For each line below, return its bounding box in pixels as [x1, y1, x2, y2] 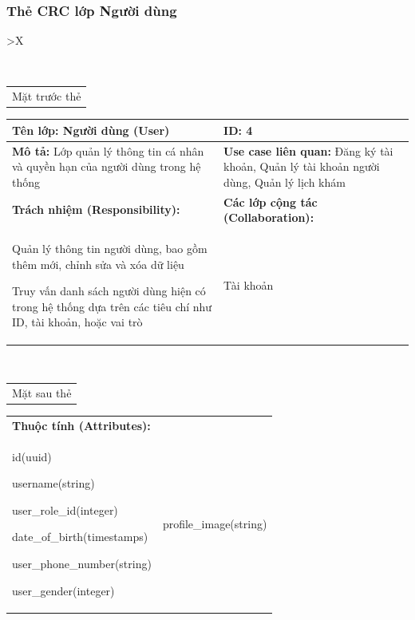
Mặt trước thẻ [12, 88, 81, 105]
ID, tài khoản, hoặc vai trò [12, 314, 143, 330]
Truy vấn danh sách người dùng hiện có [12, 282, 206, 299]
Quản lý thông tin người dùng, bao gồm [12, 240, 207, 257]
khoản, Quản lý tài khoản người [223, 158, 380, 175]
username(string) [12, 475, 95, 492]
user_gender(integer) [12, 582, 115, 598]
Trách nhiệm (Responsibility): [12, 201, 180, 218]
